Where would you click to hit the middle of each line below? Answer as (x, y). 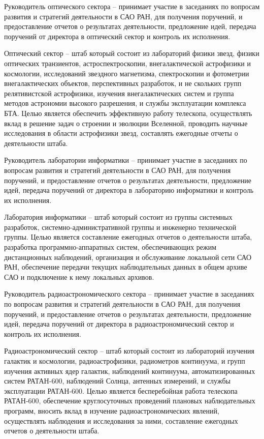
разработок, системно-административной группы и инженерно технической (120, 227)
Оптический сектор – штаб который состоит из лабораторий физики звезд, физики (132, 53)
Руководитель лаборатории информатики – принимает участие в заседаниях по (126, 160)
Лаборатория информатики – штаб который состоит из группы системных (118, 217)
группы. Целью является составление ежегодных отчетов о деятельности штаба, (128, 237)
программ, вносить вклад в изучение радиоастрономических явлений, (112, 410)
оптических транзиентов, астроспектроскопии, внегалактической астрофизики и (127, 63)
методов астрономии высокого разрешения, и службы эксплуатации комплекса (125, 103)
